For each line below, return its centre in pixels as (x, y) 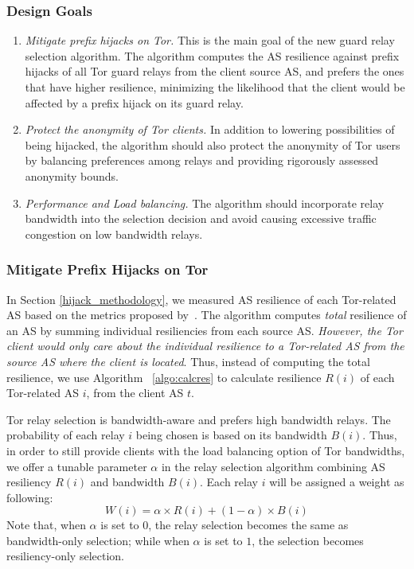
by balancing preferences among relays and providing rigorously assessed (202, 160)
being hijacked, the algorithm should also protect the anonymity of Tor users (213, 144)
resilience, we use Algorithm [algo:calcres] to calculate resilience (164, 377)
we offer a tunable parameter (77, 466)
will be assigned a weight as (337, 482)
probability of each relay (66, 435)
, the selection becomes (308, 540)
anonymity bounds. (72, 175)
